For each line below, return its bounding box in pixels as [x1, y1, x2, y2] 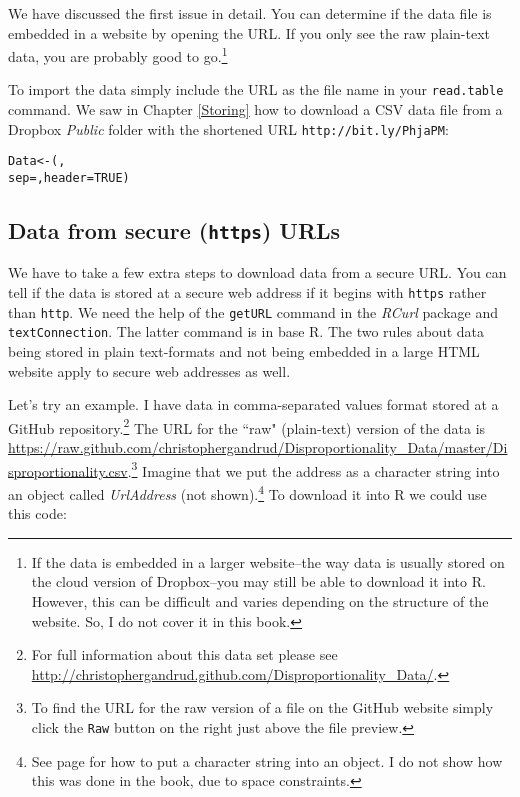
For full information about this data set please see [31, 644, 338, 665]
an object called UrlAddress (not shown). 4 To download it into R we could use [8, 480, 487, 504]
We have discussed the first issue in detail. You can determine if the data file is [8, 3, 492, 23]
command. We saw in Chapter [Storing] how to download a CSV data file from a [8, 99, 503, 120]
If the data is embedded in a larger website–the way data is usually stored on [31, 551, 505, 572]
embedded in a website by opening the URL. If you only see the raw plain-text [8, 22, 491, 43]
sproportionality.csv [8, 460, 128, 481]
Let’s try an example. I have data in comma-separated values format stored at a [8, 394, 499, 415]
